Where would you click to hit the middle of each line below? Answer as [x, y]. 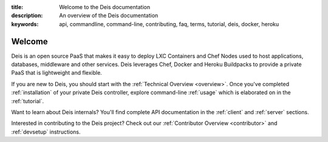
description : [27, 16]
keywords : [25, 24]
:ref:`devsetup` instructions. [46, 132]
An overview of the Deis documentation [109, 16]
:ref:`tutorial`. [28, 101]
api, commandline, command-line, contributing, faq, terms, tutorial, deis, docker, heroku [169, 24]
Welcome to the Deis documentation [105, 7]
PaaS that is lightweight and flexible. [57, 73]
